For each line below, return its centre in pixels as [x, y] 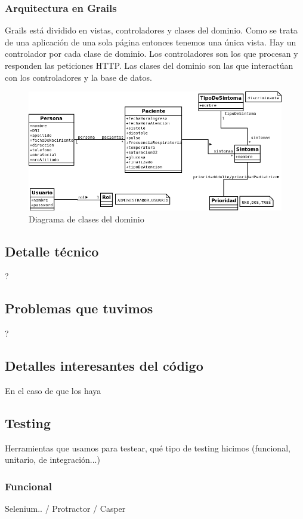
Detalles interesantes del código [104, 366]
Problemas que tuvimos [79, 308]
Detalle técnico [52, 251]
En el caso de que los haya [53, 390]
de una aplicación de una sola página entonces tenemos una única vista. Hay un [151, 42]
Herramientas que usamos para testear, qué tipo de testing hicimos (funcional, [148, 448]
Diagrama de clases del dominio [86, 219]
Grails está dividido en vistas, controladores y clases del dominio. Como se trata [151, 30]
